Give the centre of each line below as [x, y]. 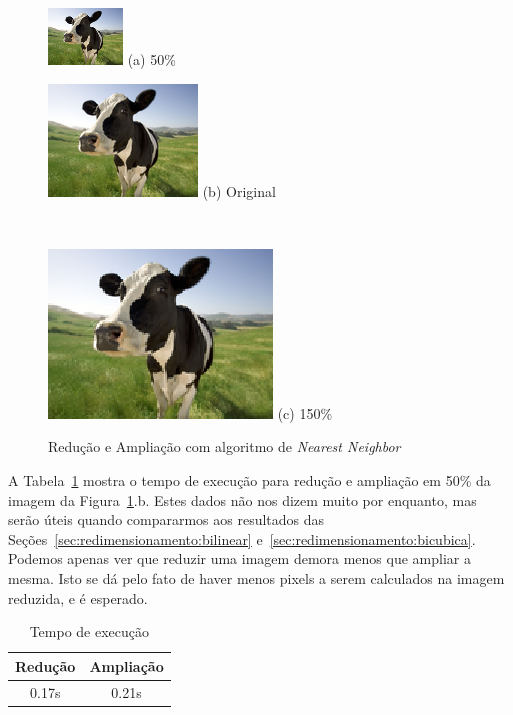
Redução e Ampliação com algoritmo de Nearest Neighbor [224, 446]
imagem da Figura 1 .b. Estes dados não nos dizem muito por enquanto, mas [242, 499]
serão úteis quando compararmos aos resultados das [166, 519]
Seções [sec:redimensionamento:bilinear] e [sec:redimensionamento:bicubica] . [242, 538]
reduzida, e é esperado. [78, 597]
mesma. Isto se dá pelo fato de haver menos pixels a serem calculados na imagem [256, 577]
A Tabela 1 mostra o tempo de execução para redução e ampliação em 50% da [249, 479]
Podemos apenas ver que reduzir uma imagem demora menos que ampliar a [239, 558]
